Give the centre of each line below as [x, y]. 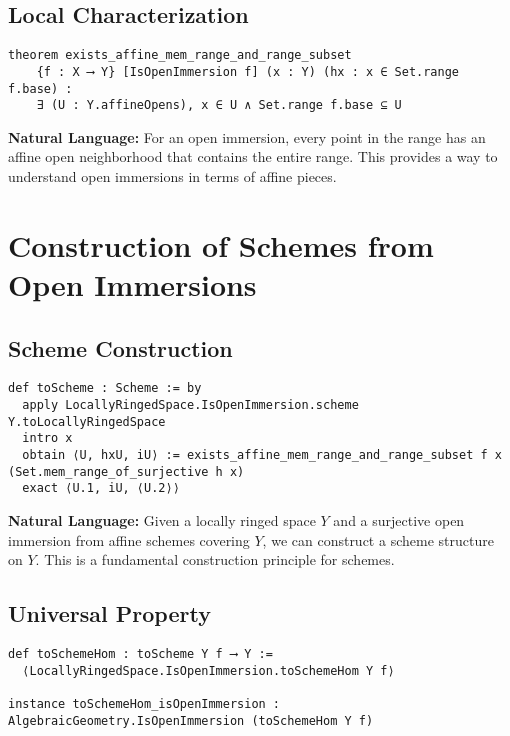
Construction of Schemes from [221, 244]
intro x [47, 438]
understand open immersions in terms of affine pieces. [172, 176]
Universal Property [109, 613]
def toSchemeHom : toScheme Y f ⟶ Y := [140, 653]
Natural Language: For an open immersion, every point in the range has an [247, 136]
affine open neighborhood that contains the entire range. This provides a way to [253, 156]
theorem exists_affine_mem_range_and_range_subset [180, 55]
